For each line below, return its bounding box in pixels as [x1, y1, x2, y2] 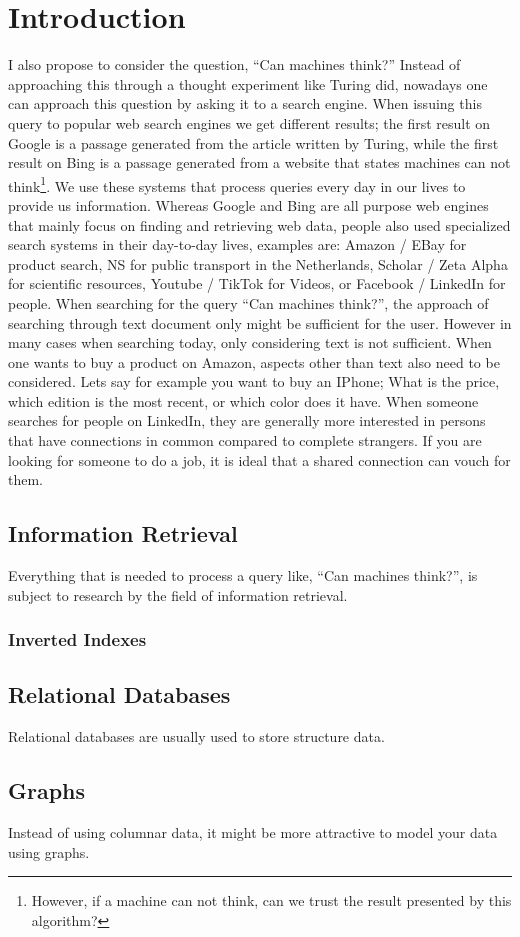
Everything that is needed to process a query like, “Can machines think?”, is [8, 565, 478, 586]
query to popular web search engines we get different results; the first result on [8, 112, 491, 133]
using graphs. [8, 841, 90, 862]
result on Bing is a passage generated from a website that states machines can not [8, 152, 511, 173]
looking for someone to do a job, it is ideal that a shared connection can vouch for [8, 449, 511, 470]
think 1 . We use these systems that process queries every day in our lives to [8, 172, 466, 196]
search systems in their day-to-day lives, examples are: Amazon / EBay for [8, 234, 467, 255]
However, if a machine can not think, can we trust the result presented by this [31, 890, 512, 911]
